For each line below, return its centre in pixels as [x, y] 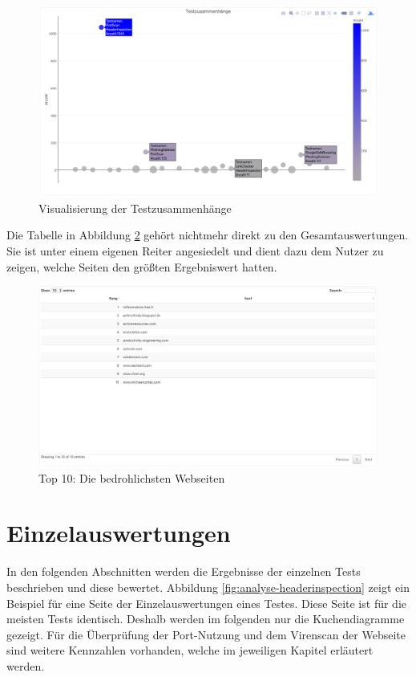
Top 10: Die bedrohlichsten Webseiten [132, 477]
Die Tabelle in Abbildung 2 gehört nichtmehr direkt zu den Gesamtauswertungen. [208, 235]
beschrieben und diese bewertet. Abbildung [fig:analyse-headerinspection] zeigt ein [208, 587]
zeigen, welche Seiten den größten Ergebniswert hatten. [142, 266]
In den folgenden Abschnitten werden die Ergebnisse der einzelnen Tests [184, 571]
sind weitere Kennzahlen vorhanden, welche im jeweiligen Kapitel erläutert [190, 650]
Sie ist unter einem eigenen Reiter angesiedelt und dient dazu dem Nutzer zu [195, 251]
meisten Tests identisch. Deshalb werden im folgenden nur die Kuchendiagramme [206, 619]
